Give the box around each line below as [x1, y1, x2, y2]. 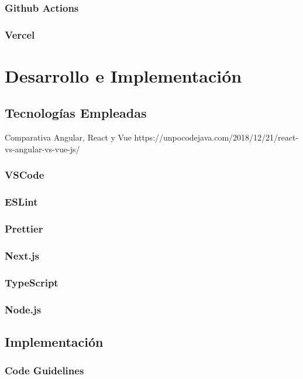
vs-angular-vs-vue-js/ [5, 142, 80, 155]
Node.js [5, 302, 42, 316]
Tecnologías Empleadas [5, 104, 147, 122]
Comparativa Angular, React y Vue [5, 131, 132, 144]
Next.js [5, 248, 39, 262]
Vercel [5, 27, 35, 42]
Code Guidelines [5, 363, 84, 378]
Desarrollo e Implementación [5, 63, 242, 87]
